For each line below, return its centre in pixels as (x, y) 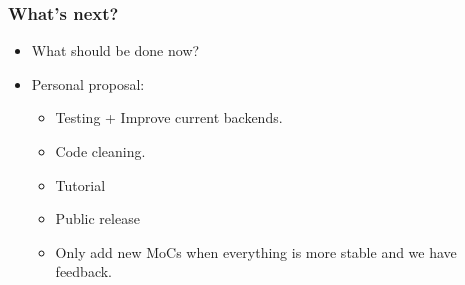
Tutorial (80, 184)
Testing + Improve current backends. (169, 117)
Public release (97, 218)
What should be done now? (115, 50)
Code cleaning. (100, 151)
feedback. (83, 271)
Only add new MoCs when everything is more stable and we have (256, 251)
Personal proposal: (88, 83)
